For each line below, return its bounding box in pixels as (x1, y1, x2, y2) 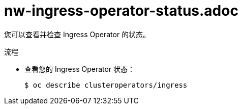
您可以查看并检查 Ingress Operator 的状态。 (4, 30, 150, 39)
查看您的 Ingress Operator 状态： (24, 64, 135, 73)
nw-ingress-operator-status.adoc (4, 2, 238, 19)
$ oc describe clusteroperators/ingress (24, 80, 188, 89)
